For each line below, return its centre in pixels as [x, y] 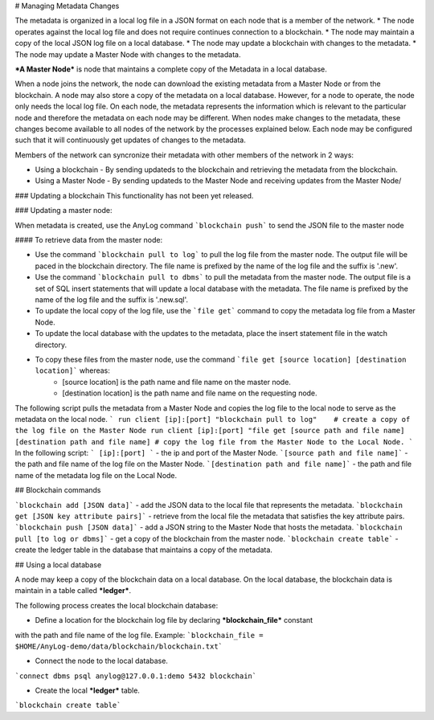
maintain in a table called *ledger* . [73, 591]
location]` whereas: [72, 370]
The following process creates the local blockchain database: [117, 605]
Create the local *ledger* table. [88, 690]
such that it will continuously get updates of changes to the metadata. [131, 140]
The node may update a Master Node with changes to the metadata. [128, 54]
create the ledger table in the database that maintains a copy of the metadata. [144, 550]
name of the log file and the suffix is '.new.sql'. [112, 299]
